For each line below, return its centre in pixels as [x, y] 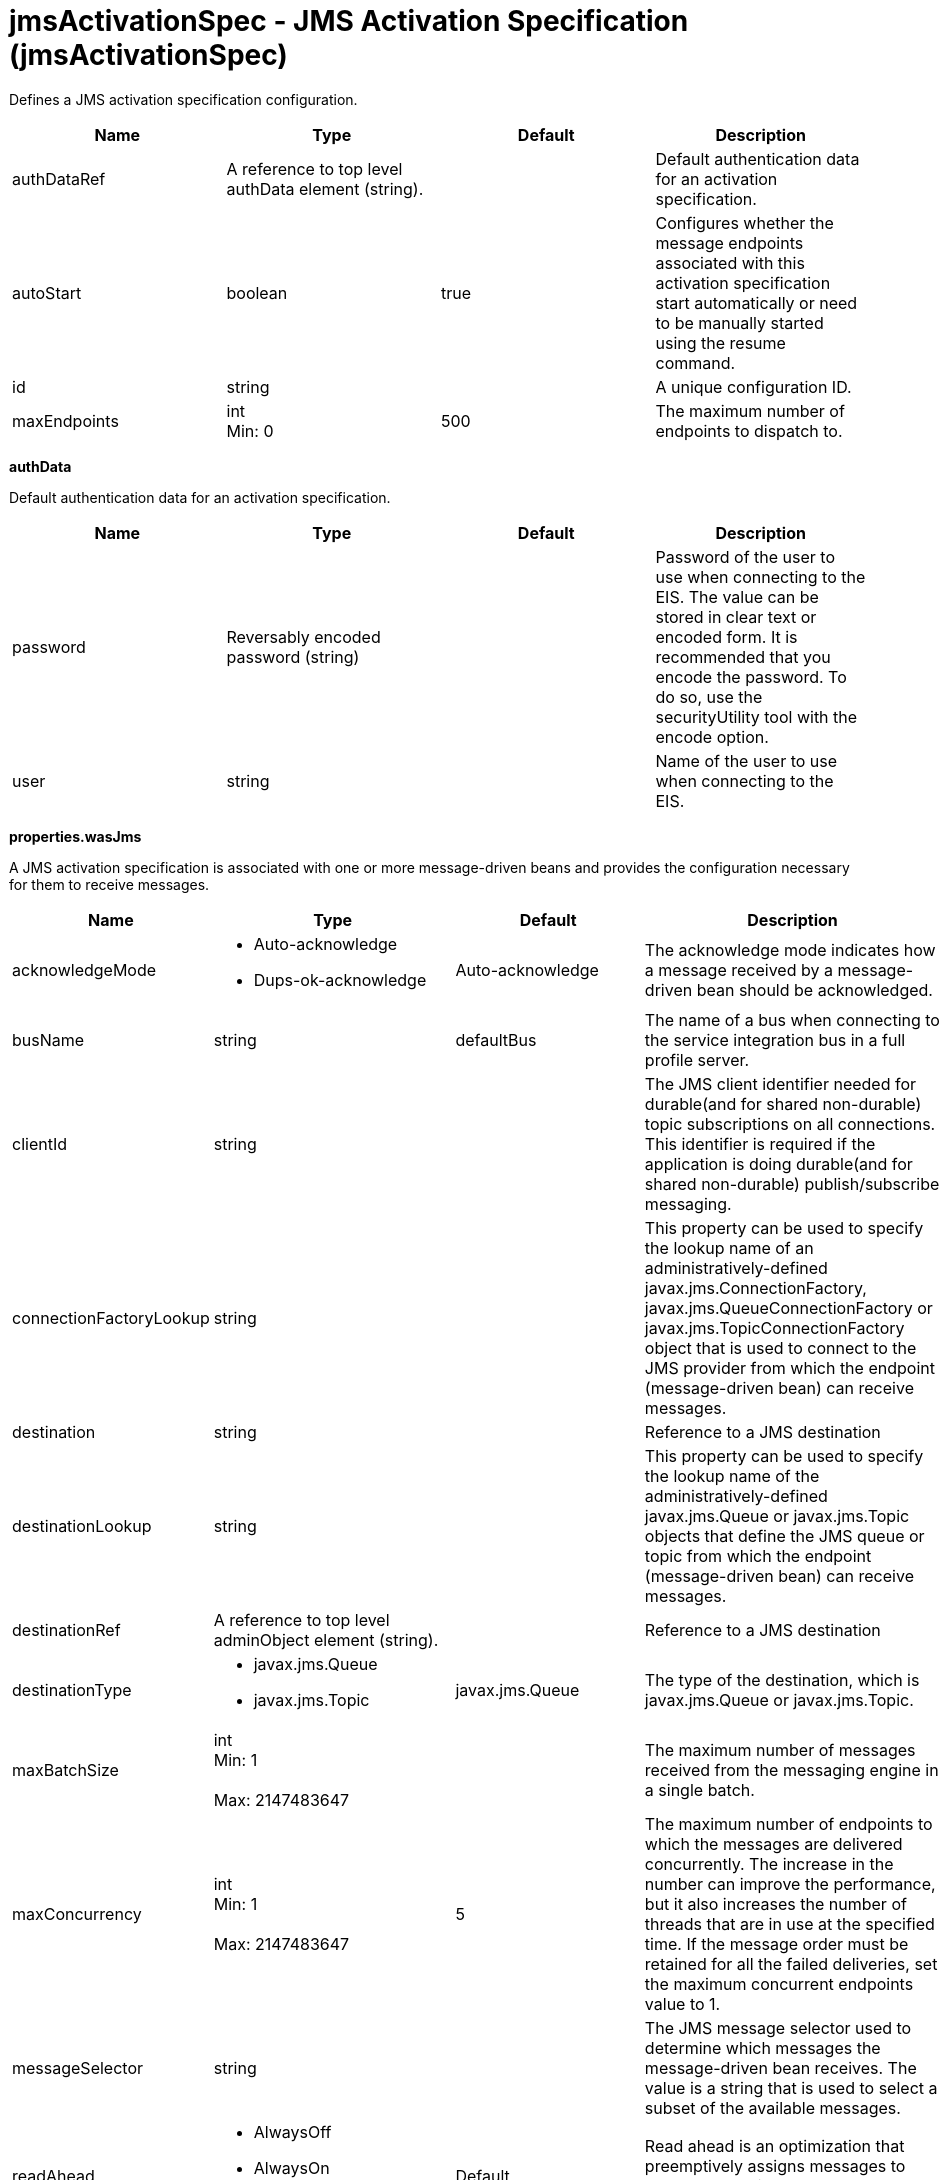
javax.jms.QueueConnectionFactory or [788, 1307]
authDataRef [59, 178]
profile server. [697, 1059]
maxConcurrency [77, 1913]
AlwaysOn [291, 2167]
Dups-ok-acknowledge [340, 979]
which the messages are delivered [773, 1843]
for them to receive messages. [109, 884]
